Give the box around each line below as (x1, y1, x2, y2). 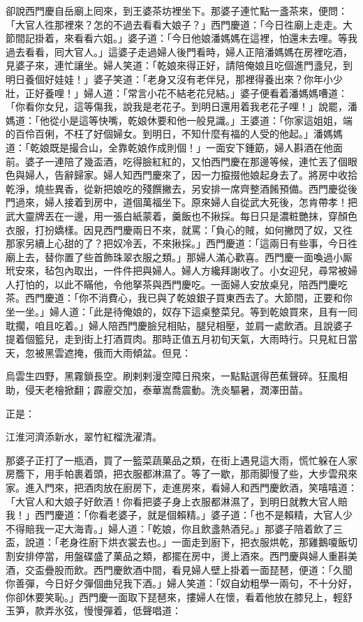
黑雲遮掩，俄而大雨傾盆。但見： (44, 345, 191, 360)
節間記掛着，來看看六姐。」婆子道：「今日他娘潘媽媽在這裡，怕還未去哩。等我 (6, 31, 357, 45)
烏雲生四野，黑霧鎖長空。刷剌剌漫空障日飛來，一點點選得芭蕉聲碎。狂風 (6, 369, 338, 383)
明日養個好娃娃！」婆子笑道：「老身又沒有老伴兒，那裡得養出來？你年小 (6, 71, 333, 86)
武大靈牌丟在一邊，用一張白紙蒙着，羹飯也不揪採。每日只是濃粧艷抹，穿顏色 (6, 208, 357, 223)
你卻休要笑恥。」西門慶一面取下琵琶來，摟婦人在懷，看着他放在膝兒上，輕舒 (6, 589, 353, 604)
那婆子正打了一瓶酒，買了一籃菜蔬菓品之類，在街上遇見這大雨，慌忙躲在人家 (6, 452, 357, 467)
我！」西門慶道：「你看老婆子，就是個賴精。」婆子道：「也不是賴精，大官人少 (6, 508, 353, 522)
